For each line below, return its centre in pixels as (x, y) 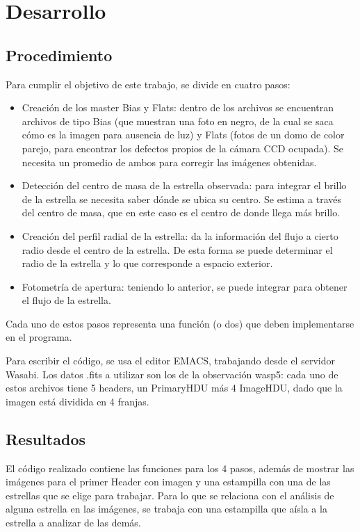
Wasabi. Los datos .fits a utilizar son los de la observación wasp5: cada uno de (172, 374)
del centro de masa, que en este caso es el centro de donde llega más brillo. (181, 212)
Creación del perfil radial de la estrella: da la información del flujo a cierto (180, 235)
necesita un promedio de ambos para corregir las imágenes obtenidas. (169, 162)
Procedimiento (59, 55)
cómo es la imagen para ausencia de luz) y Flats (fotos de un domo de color (183, 135)
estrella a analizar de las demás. (73, 523)
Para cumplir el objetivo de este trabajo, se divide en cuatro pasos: (148, 84)
